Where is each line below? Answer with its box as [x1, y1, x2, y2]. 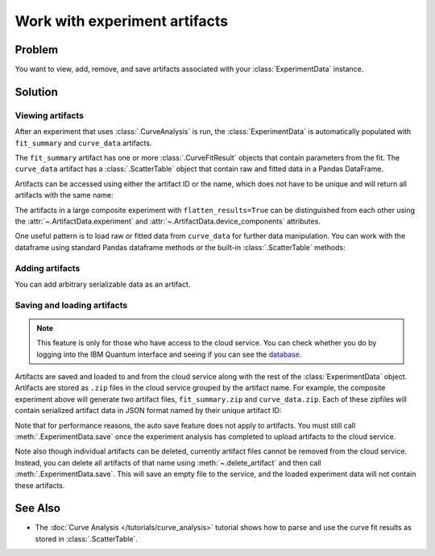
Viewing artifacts [14, 110, 85, 121]
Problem [14, 43, 59, 56]
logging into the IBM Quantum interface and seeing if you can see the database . [36, 349, 302, 359]
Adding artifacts [14, 262, 81, 274]
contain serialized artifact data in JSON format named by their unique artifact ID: [14, 406, 282, 416]
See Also [14, 501, 60, 516]
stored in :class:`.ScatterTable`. [35, 533, 139, 544]
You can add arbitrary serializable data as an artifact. [14, 279, 191, 289]
